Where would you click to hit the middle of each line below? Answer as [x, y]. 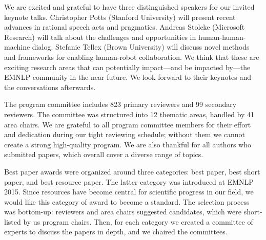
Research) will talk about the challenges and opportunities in [100, 37]
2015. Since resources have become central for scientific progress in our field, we [129, 192]
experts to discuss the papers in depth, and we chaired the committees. [116, 232]
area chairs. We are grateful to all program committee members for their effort [128, 124]
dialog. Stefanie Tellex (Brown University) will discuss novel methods [141, 47]
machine [17, 47]
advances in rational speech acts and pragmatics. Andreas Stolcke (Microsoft [125, 27]
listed [13, 221]
